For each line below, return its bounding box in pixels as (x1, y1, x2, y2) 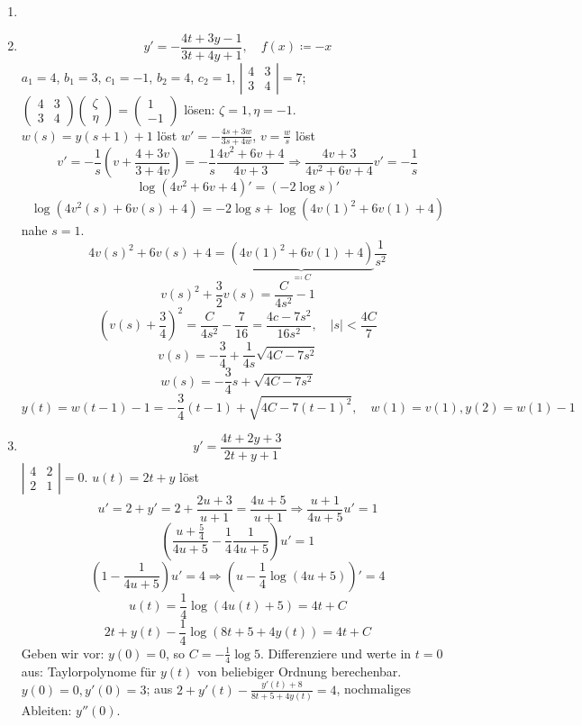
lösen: (184, 99, 215, 118)
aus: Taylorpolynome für (21, 661, 157, 680)
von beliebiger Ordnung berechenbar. (197, 661, 402, 680)
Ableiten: (21, 701, 72, 719)
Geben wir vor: (21, 643, 105, 662)
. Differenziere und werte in (259, 643, 412, 662)
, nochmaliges (336, 679, 411, 698)
